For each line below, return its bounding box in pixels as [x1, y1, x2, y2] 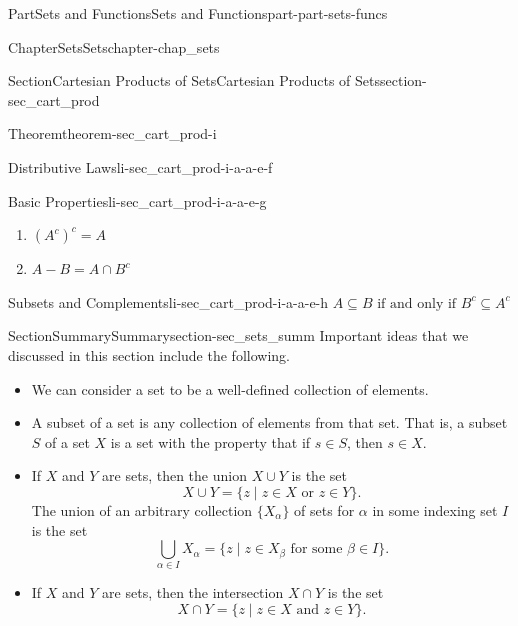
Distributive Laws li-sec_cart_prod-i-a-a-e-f [8, 156, 273, 177]
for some [290, 542, 343, 557]
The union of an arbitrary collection [31, 499, 253, 520]
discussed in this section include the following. [8, 344, 290, 365]
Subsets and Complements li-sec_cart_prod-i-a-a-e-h [8, 291, 329, 312]
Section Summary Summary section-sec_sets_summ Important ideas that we [8, 325, 469, 346]
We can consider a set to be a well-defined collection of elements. [31, 378, 429, 399]
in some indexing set [372, 499, 498, 520]
